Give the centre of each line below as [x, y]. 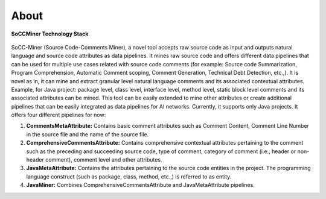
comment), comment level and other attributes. [104, 160]
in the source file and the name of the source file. [88, 134]
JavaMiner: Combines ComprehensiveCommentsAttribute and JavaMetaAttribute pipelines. [140, 185]
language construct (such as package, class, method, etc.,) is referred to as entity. [129, 176]
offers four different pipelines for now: [59, 115]
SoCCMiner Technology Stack [50, 34]
